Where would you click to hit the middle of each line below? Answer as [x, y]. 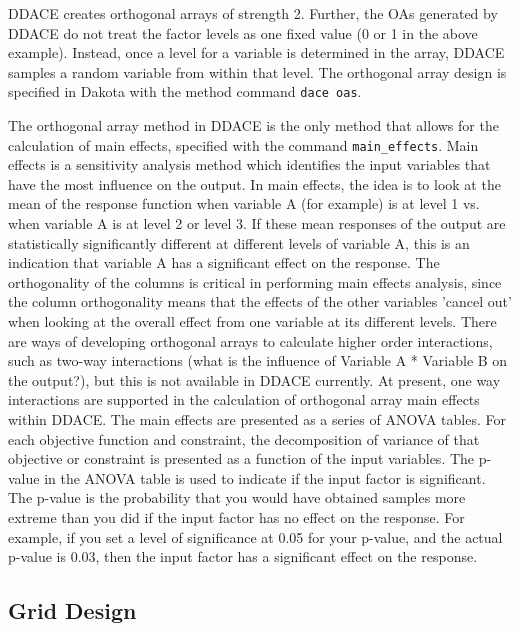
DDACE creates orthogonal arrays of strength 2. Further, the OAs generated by [253, 13]
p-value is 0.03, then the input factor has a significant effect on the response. [243, 556]
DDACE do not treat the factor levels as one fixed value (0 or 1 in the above [243, 32]
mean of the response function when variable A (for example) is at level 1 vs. [244, 203]
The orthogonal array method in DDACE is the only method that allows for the [253, 125]
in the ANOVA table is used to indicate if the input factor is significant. [265, 477]
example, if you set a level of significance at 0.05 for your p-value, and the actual [255, 536]
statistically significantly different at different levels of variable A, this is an [239, 242]
